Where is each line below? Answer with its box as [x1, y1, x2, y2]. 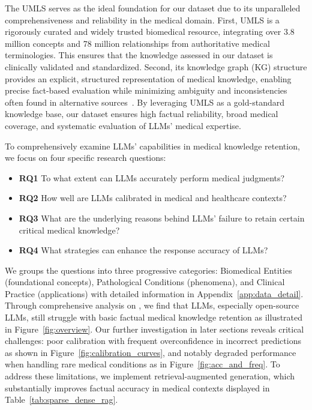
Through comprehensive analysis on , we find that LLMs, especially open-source [5, 299, 299, 312]
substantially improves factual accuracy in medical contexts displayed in [5, 381, 270, 394]
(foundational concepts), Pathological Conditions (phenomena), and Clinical [5, 276, 285, 288]
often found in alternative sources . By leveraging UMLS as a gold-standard [5, 95, 284, 108]
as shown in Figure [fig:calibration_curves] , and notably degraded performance [5, 346, 296, 358]
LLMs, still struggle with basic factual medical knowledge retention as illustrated [5, 311, 303, 324]
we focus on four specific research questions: [5, 151, 166, 164]
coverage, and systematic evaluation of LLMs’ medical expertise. [5, 119, 241, 131]
